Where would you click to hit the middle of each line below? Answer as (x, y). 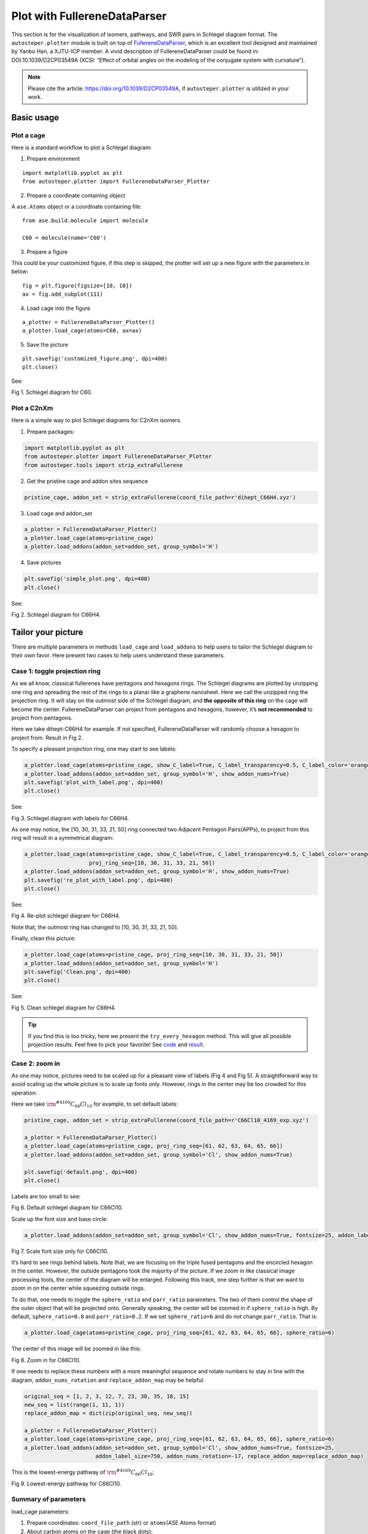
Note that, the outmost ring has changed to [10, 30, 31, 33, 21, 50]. (95, 927)
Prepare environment (53, 159)
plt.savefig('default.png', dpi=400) (81, 1172)
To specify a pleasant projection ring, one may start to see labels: (94, 749)
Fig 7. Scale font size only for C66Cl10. (60, 1251)
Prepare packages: (51, 431)
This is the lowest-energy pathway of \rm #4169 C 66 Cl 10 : (83, 1473)
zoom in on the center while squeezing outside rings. (78, 1288)
